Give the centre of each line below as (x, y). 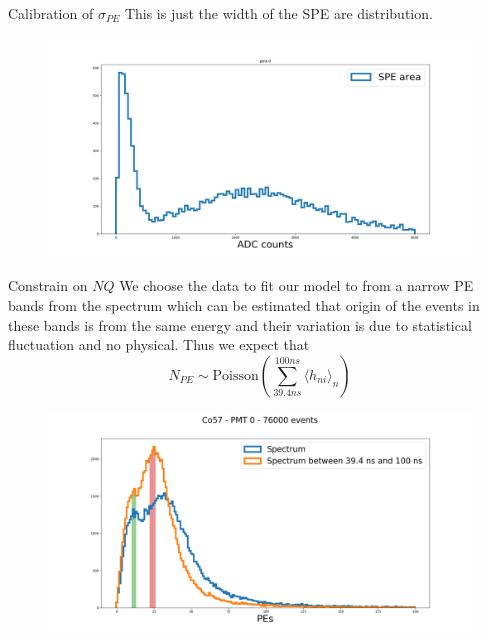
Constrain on (48, 285)
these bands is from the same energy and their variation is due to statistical (240, 324)
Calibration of (51, 13)
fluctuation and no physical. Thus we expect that (159, 344)
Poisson (235, 375)
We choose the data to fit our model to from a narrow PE (296, 285)
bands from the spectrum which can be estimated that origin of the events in (244, 305)
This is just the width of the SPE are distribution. (278, 13)
